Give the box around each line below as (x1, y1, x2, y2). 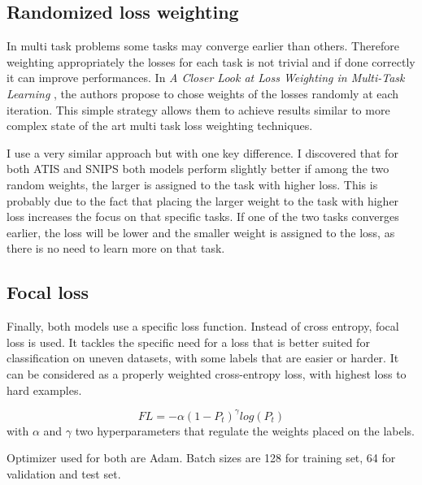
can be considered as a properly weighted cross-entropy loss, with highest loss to (7, 365, 407, 382)
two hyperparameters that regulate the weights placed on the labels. (75, 422, 415, 439)
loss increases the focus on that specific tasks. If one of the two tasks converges (7, 208, 399, 225)
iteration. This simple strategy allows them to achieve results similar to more (7, 101, 390, 118)
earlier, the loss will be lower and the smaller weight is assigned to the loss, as (7, 223, 395, 240)
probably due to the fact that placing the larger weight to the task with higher (7, 192, 399, 209)
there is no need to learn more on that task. (7, 240, 225, 257)
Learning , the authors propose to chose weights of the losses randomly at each (7, 84, 399, 102)
